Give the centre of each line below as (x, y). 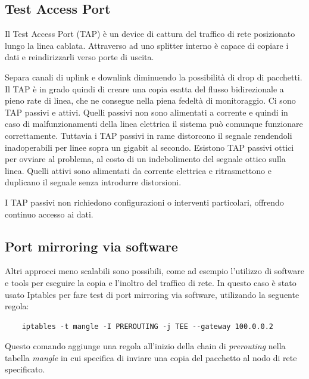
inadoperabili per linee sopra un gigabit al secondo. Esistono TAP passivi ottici (149, 147)
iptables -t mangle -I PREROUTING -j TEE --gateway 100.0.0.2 (148, 326)
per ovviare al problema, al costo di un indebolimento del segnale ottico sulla (145, 159)
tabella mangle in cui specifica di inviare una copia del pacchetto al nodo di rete (151, 357)
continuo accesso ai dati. (49, 214)
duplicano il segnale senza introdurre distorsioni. (93, 182)
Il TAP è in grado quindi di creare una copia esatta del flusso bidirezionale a (144, 88)
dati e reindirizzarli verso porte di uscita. (79, 57)
